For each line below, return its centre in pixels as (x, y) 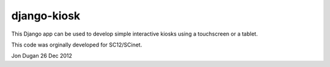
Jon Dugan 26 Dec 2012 (42, 56)
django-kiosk (46, 16)
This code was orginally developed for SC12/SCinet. (77, 45)
